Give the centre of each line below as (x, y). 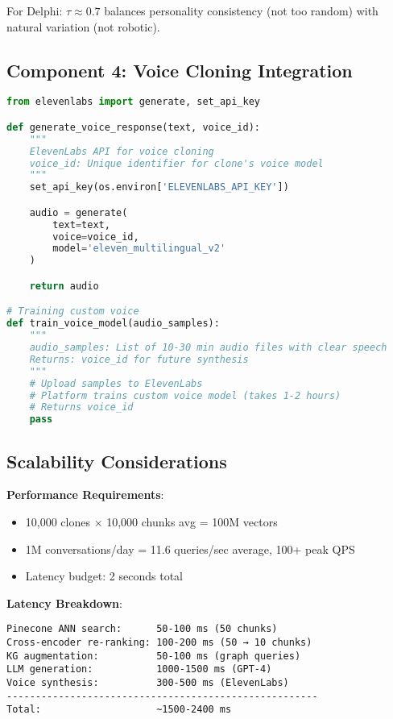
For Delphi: (35, 10)
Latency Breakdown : (64, 603)
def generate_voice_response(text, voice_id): (133, 127)
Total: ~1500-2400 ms (119, 710)
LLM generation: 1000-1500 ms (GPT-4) (139, 669)
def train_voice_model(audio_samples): (113, 324)
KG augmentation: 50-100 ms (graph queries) (154, 656)
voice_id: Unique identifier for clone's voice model (176, 163)
